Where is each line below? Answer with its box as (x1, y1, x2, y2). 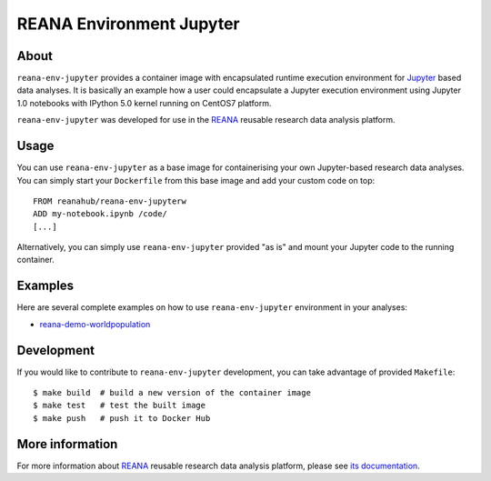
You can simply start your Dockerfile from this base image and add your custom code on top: (16, 175, 376, 185)
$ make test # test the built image (33, 400, 206, 411)
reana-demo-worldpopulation (39, 318, 151, 329)
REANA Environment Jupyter (16, 14, 240, 34)
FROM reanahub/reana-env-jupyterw (33, 195, 186, 206)
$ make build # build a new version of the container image (33, 387, 311, 398)
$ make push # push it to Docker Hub (33, 413, 211, 423)
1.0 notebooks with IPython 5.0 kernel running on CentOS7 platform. (16, 97, 272, 108)
